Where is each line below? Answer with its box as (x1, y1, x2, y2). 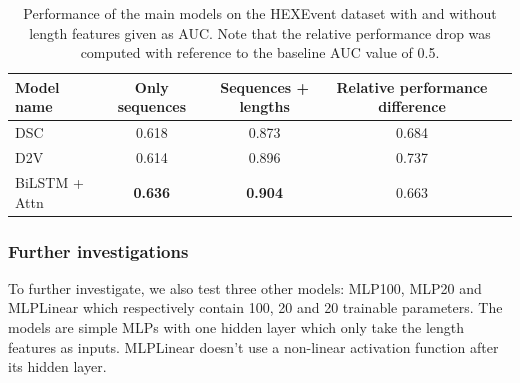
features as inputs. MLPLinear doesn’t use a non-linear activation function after (8, 336, 499, 357)
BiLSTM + (15, 171, 84, 192)
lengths (239, 96, 290, 117)
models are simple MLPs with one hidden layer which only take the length (8, 317, 465, 337)
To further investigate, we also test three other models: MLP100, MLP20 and (8, 277, 482, 298)
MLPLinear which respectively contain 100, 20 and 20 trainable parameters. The (8, 297, 503, 318)
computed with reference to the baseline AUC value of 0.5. (80, 42, 440, 63)
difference (378, 96, 446, 117)
